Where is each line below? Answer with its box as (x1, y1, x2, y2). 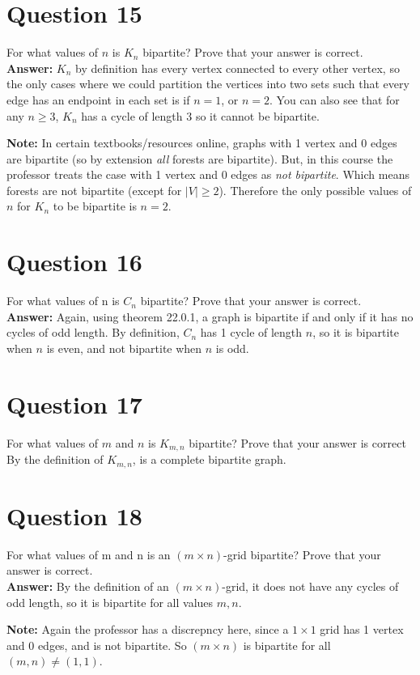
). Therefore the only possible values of (218, 181, 412, 198)
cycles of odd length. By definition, (6, 324, 180, 341)
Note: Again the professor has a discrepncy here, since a (6, 621, 289, 638)
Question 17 (6, 387, 142, 420)
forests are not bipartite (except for (6, 181, 182, 198)
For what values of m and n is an (6, 546, 171, 562)
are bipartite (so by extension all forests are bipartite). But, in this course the (6, 150, 393, 167)
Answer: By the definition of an (6, 577, 169, 594)
